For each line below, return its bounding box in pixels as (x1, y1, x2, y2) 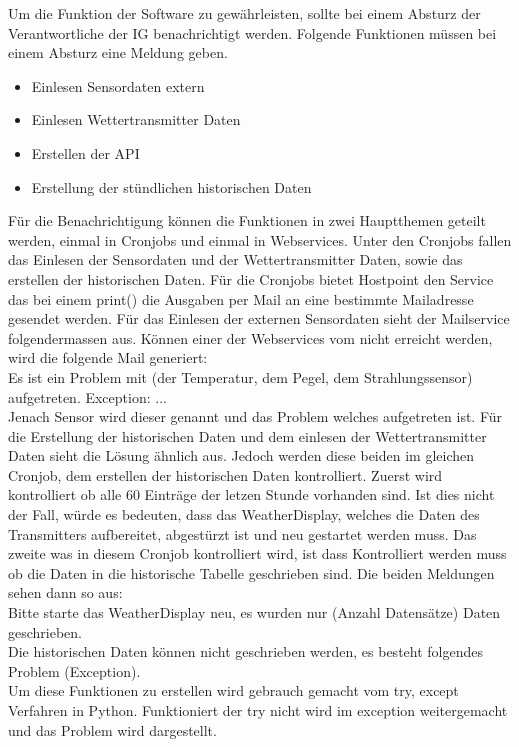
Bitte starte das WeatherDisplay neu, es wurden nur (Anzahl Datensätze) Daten (8, 602, 501, 623)
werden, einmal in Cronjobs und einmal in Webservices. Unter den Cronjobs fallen (8, 229, 512, 250)
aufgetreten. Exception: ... (8, 386, 167, 407)
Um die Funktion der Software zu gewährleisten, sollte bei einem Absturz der (8, 3, 481, 23)
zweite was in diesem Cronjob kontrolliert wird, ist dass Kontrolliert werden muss (8, 543, 507, 564)
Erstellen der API (31, 142, 140, 163)
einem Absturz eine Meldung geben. (8, 42, 228, 63)
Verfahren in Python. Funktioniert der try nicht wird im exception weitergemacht (8, 700, 508, 720)
